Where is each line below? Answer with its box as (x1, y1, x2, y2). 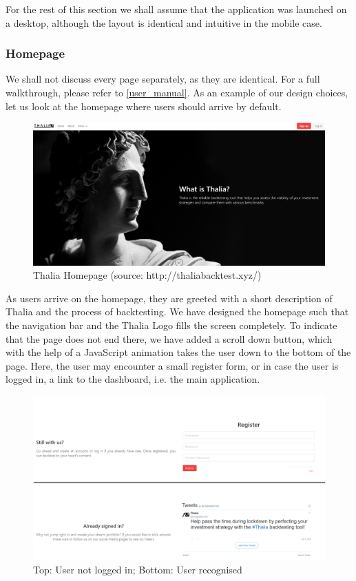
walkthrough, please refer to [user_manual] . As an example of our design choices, (6, 85, 348, 99)
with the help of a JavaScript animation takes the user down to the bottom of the (6, 345, 351, 359)
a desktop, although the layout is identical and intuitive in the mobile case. (6, 15, 322, 30)
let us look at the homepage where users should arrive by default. (6, 98, 282, 113)
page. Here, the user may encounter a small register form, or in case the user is (6, 358, 339, 372)
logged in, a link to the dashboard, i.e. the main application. (6, 372, 260, 386)
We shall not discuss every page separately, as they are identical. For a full (6, 72, 320, 86)
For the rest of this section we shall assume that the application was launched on (6, 2, 347, 16)
